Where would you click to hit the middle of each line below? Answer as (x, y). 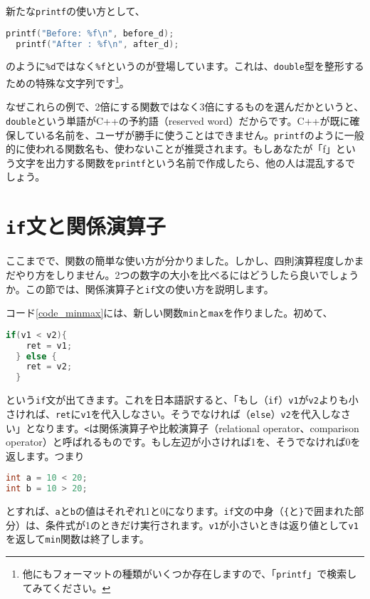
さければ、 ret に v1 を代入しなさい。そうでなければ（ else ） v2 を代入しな (173, 413)
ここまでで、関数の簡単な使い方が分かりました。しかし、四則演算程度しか (180, 261)
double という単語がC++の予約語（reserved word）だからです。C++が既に (178, 120)
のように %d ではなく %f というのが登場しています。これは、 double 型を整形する (185, 66)
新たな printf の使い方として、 (75, 11)
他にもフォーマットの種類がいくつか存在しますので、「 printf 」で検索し (190, 574)
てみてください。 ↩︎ (67, 587)
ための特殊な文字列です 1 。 (68, 82)
